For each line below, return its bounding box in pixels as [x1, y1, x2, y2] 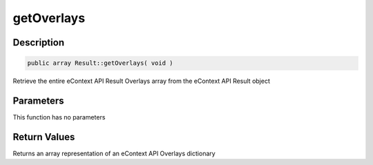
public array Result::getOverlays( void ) [27, 59, 173, 67]
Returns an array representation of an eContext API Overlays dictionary [12, 149, 216, 157]
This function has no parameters [12, 113, 106, 122]
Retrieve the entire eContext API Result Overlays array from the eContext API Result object [12, 77, 271, 86]
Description [12, 37, 65, 48]
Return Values [12, 131, 75, 143]
